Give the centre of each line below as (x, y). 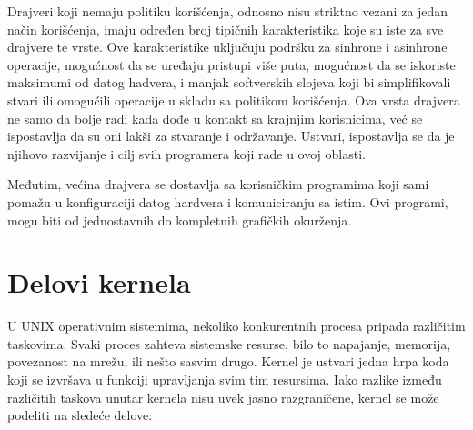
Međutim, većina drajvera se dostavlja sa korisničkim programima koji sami (218, 184)
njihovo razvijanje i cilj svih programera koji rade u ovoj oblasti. (186, 153)
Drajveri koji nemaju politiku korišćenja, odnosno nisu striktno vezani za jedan (228, 11)
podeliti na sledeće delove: (80, 415)
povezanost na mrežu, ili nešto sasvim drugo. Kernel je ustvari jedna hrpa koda (228, 361)
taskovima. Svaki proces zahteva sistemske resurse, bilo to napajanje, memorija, (229, 343)
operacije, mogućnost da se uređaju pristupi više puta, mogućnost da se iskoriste (231, 64)
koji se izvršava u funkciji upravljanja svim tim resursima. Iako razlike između (225, 380)
